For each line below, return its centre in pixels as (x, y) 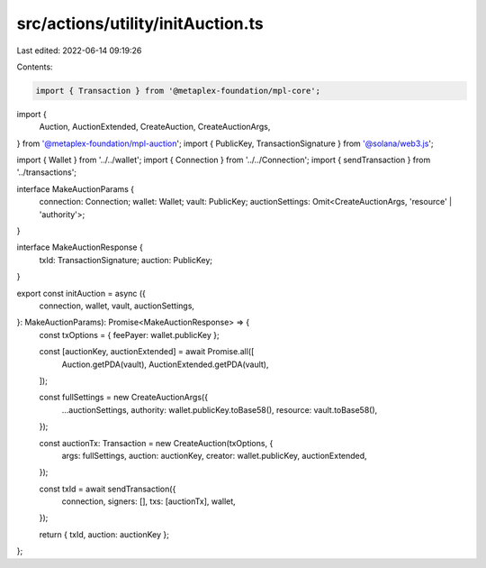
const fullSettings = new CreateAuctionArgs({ (124, 398)
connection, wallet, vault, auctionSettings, (117, 306)
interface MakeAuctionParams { (76, 188)
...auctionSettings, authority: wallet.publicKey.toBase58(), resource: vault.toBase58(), (220, 409)
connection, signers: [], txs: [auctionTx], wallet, (148, 501)
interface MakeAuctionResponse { (80, 247)
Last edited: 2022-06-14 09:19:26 (79, 50)
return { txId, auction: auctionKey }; (104, 534)
